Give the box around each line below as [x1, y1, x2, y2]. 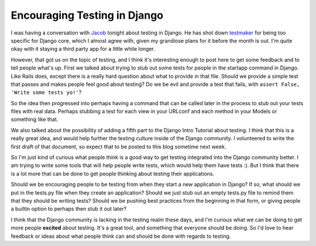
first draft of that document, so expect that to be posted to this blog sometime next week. [11, 143, 226, 150]
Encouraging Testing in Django [11, 9, 164, 22]
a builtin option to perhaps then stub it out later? [11, 205, 127, 213]
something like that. [11, 116, 59, 123]
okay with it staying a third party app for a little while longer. [11, 46, 155, 53]
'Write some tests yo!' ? [11, 89, 82, 96]
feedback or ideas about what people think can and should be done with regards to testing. [11, 233, 231, 240]
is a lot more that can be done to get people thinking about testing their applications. [11, 170, 215, 177]
